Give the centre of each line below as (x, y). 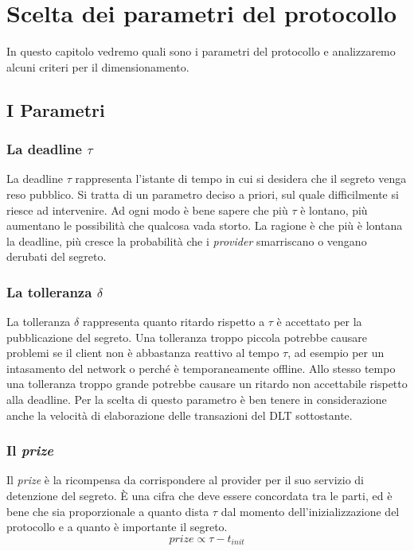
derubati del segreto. (57, 256)
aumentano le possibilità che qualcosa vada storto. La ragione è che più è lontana (205, 225)
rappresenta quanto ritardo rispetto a (174, 322)
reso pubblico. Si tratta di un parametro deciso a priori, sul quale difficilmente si (203, 194)
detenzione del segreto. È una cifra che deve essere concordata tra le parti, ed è (199, 496)
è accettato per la (319, 322)
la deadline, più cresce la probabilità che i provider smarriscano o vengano (187, 241)
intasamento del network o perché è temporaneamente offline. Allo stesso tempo (201, 368)
